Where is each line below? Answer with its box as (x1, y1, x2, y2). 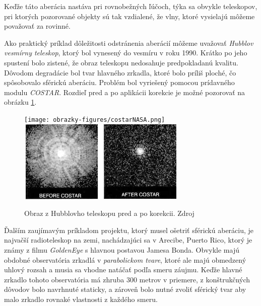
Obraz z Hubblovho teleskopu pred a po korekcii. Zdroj (24, 208, 194, 218)
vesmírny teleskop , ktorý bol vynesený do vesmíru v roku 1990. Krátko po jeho (4, 47, 247, 58)
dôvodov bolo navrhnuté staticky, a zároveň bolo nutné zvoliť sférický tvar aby (4, 284, 246, 294)
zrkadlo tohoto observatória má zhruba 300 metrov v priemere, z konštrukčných (4, 274, 250, 284)
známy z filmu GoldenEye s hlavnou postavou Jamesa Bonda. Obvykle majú (4, 244, 239, 255)
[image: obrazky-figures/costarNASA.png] (24, 116, 165, 123)
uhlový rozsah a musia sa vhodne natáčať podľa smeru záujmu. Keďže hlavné (4, 264, 242, 275)
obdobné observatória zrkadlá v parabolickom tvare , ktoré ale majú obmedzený (4, 254, 246, 265)
